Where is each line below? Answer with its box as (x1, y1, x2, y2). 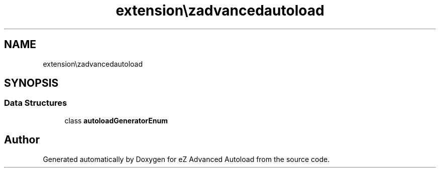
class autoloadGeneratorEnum (64, 116, 168, 125)
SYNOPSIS (4, 77, 59, 90)
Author (4, 133, 40, 146)
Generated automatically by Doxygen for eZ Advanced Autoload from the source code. (43, 154, 330, 163)
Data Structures (4, 98, 67, 108)
